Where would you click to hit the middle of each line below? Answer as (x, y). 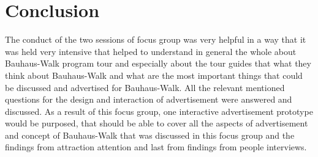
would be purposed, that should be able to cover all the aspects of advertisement (157, 123)
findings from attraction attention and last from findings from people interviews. (156, 147)
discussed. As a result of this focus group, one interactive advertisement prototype (159, 111)
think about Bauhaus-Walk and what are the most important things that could (154, 75)
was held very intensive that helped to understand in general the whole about (151, 51)
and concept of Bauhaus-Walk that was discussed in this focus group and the (150, 135)
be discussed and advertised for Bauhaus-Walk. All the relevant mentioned (145, 87)
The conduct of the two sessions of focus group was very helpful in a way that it (156, 39)
